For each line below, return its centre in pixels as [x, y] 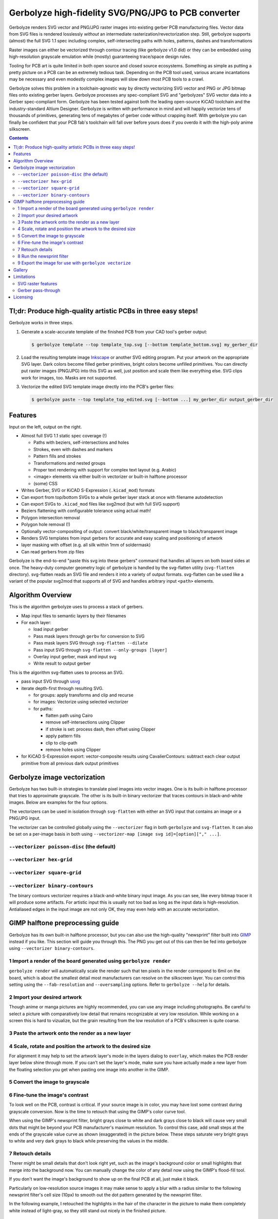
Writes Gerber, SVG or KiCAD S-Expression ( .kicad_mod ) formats [88, 491]
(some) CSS [46, 483]
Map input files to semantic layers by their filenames [74, 616]
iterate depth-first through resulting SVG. [62, 688]
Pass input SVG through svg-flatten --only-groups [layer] [100, 650]
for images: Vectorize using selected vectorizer [81, 702]
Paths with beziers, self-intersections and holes [81, 442]
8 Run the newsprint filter [43, 256]
